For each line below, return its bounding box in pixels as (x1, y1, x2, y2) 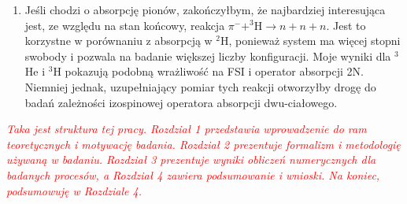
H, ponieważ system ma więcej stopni (220, 32, 401, 49)
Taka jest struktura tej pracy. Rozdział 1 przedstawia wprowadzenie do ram (6, 121, 367, 137)
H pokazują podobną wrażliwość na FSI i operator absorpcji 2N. (53, 63, 364, 80)
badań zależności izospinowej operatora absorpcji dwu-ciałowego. (24, 94, 338, 110)
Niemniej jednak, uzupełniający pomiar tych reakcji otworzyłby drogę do (24, 78, 376, 95)
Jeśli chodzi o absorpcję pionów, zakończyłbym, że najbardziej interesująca (24, 2, 386, 17)
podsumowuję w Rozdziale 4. (6, 182, 142, 198)
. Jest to (326, 17, 366, 33)
